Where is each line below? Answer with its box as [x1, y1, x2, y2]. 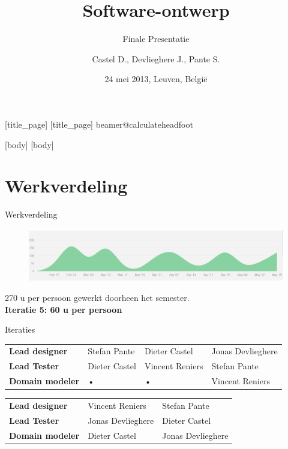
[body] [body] [5, 138, 54, 150]
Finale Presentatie [122, 32, 190, 45]
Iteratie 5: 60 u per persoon [5, 303, 122, 315]
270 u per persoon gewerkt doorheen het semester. [5, 291, 190, 303]
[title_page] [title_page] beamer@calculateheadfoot [5, 117, 193, 130]
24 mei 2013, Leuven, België [104, 73, 208, 85]
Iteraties [5, 323, 35, 336]
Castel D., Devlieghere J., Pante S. [92, 52, 220, 65]
